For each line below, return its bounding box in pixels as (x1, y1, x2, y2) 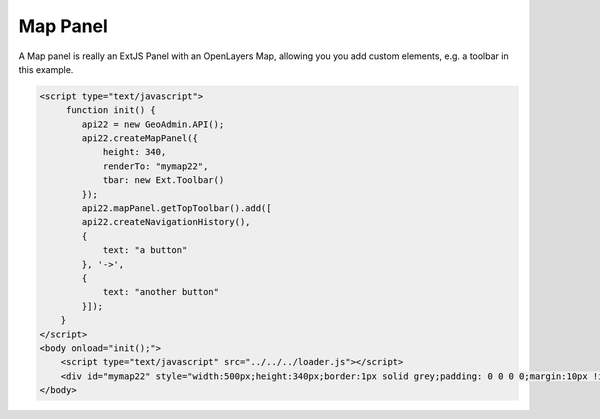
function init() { (65, 105, 157, 116)
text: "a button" (102, 245, 188, 256)
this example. (18, 63, 74, 75)
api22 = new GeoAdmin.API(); (81, 118, 225, 130)
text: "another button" (102, 286, 220, 298)
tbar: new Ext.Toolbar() (102, 175, 225, 186)
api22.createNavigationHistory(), (81, 216, 251, 228)
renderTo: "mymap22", (102, 160, 209, 172)
